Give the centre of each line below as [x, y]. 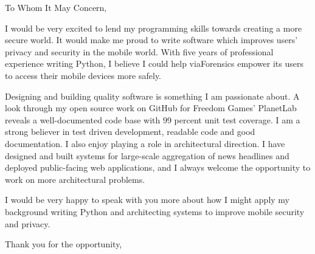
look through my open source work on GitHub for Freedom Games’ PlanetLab [151, 108]
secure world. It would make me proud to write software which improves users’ [151, 40]
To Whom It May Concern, [56, 7]
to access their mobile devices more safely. [83, 75]
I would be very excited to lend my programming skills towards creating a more [154, 28]
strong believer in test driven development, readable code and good [130, 132]
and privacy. [28, 223]
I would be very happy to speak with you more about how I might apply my [147, 200]
